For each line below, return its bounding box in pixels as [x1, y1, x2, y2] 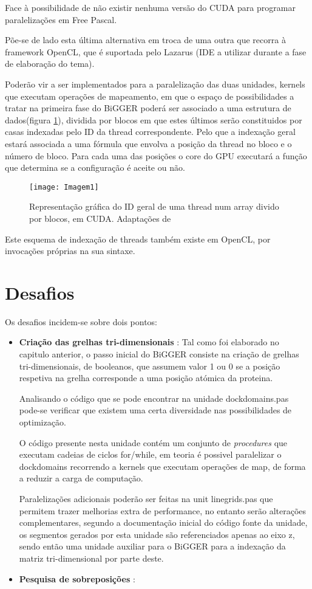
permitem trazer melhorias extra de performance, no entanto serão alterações [19, 504, 307, 517]
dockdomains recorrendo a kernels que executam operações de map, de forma [19, 460, 306, 472]
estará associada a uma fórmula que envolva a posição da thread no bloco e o [5, 137, 292, 150]
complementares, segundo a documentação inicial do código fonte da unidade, [19, 516, 308, 529]
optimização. [19, 416, 66, 429]
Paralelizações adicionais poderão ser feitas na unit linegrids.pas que [19, 492, 273, 505]
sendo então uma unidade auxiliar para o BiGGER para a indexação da [19, 540, 286, 553]
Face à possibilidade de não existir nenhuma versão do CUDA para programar [5, 1, 296, 13]
